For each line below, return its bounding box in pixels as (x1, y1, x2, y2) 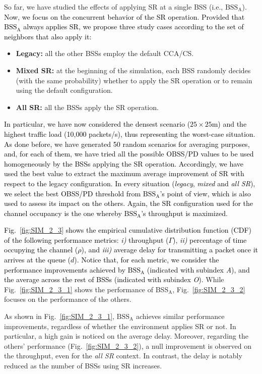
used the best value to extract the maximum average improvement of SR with (4, 168, 244, 179)
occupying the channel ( (4, 244, 78, 255)
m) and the (212, 119, 247, 129)
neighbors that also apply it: (4, 31, 92, 41)
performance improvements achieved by (4, 264, 125, 275)
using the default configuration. (16, 85, 113, 95)
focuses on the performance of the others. (4, 294, 132, 304)
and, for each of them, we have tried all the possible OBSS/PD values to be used (4, 148, 254, 159)
